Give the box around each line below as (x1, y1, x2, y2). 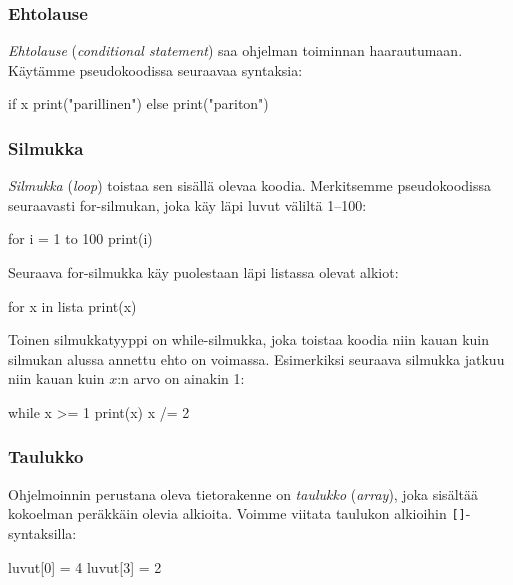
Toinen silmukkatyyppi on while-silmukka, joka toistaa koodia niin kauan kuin (8, 329, 489, 350)
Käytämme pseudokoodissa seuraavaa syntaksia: (8, 59, 303, 80)
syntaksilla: (8, 523, 77, 544)
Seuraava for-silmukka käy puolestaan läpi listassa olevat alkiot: (8, 262, 399, 282)
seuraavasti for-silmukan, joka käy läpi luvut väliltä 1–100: (8, 194, 367, 215)
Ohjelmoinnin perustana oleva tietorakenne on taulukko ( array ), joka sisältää (8, 483, 478, 504)
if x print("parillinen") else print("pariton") (8, 93, 269, 114)
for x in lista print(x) (8, 295, 137, 316)
